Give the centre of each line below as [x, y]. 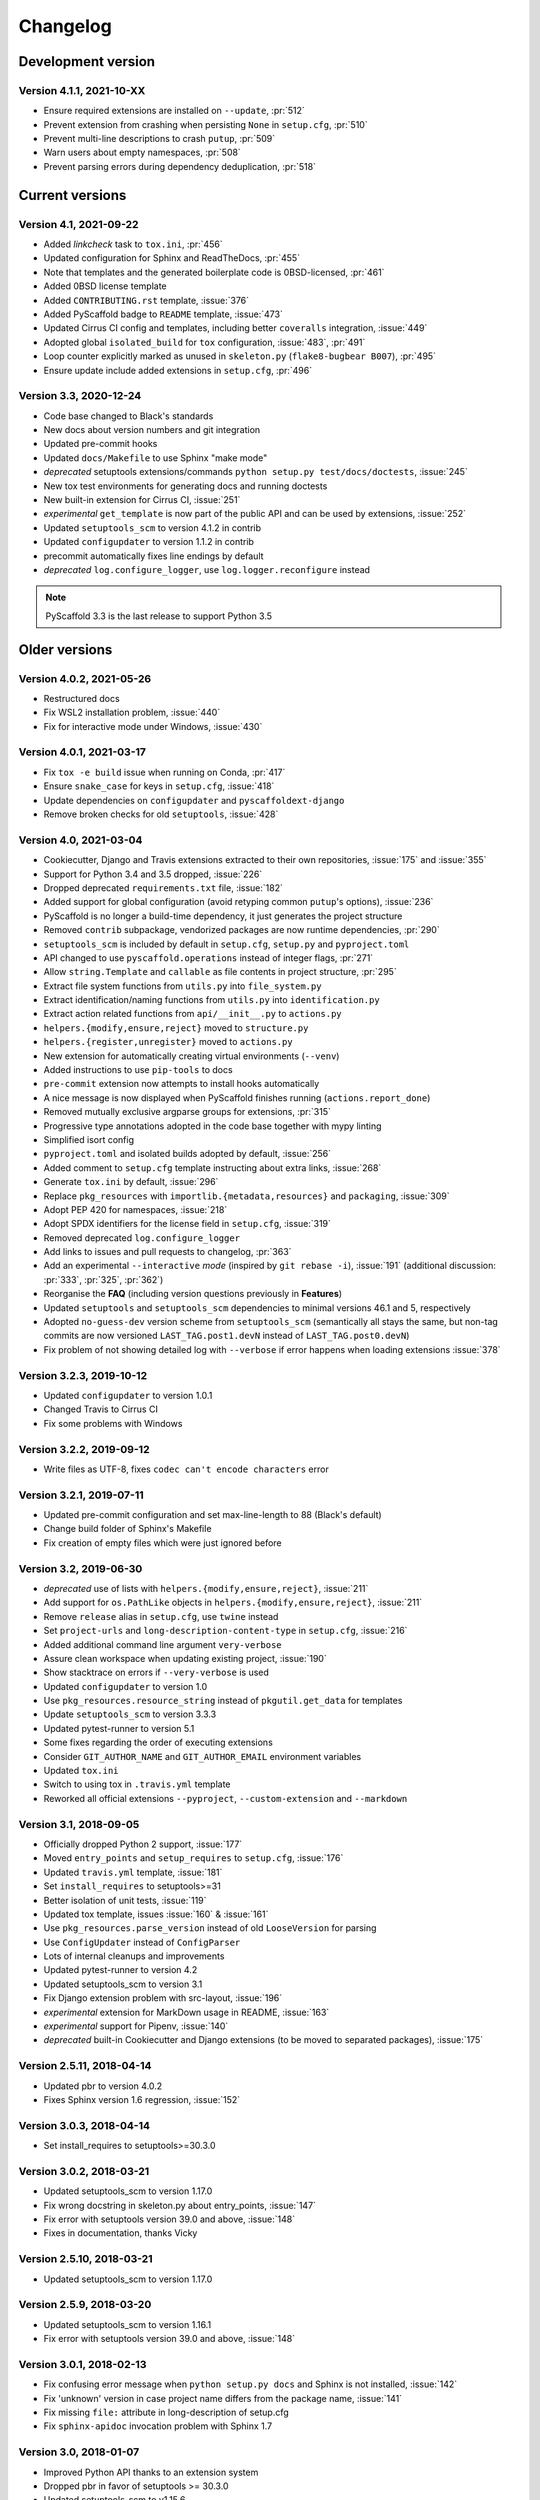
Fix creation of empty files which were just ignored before [162, 1542]
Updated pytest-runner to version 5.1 [119, 1728]
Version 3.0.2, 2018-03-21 [84, 2171]
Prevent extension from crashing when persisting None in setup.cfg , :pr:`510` [206, 124]
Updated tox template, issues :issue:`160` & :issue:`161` [156, 1914]
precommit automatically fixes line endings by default [153, 556]
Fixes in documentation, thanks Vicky [120, 2233]
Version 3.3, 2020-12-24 [80, 396]
